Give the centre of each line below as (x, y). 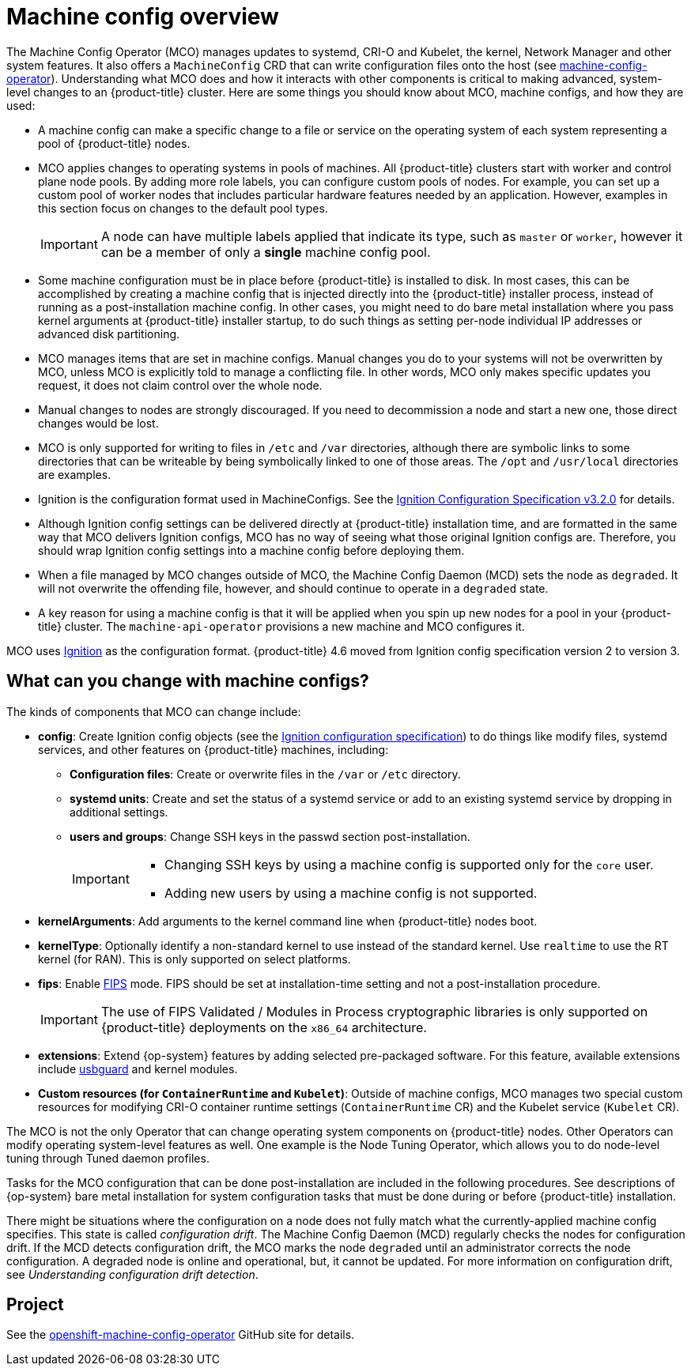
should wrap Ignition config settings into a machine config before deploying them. (251, 550)
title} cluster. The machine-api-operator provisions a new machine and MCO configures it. (281, 626)
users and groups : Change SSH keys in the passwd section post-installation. (270, 836)
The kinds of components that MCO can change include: (154, 711)
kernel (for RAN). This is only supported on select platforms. (194, 959)
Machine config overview (143, 17)
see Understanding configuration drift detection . (132, 1274)
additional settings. (119, 812)
